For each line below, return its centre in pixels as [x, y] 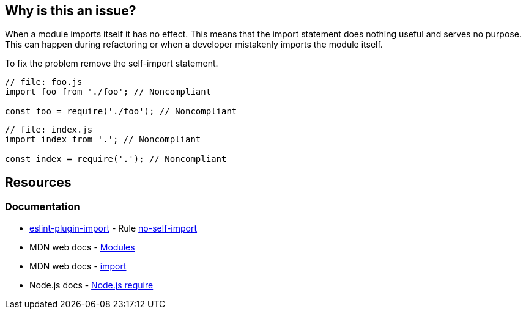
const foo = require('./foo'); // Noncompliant [121, 111]
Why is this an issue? [71, 11]
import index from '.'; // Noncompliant [103, 140]
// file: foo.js [44, 82]
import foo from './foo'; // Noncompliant [108, 92]
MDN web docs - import [78, 266]
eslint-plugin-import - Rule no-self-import [113, 228]
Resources [38, 182]
